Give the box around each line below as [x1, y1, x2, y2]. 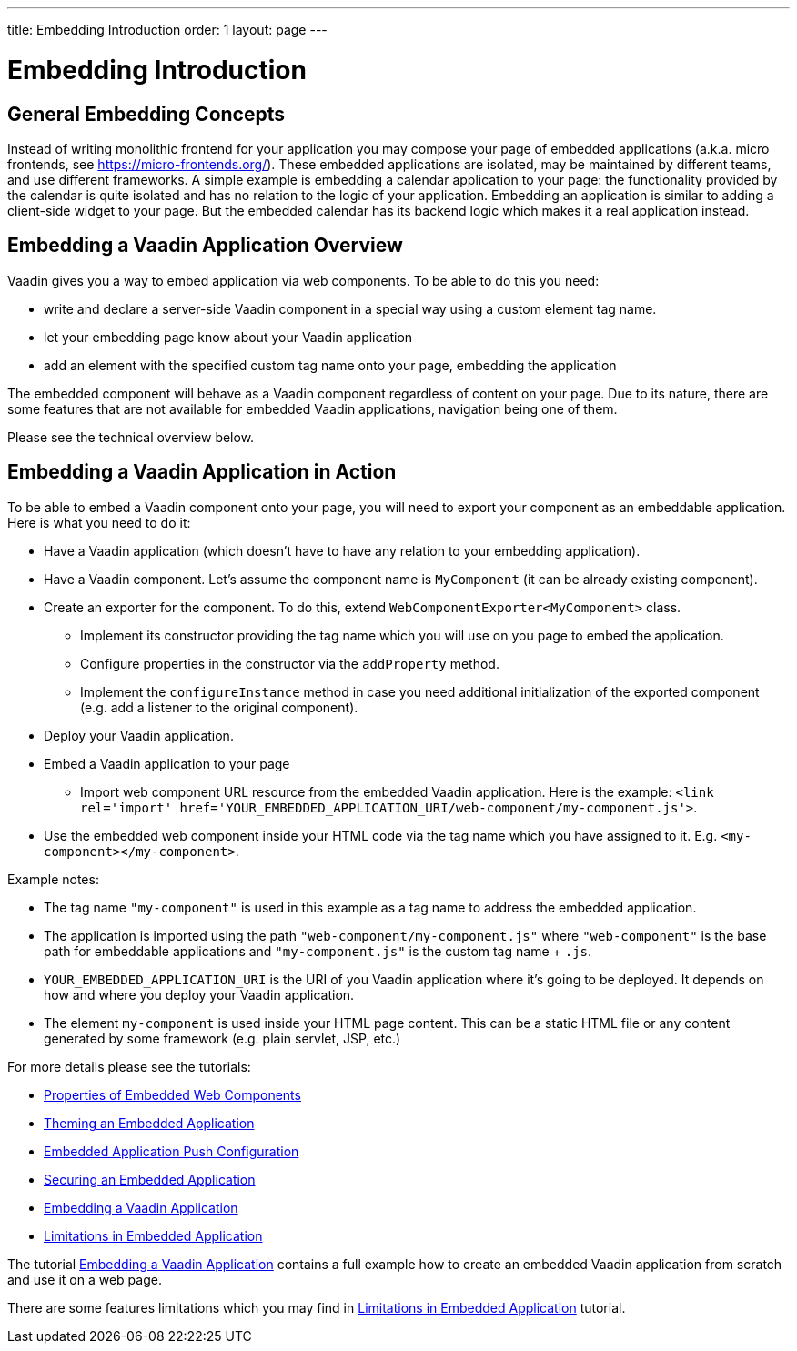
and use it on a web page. [7, 1271, 162, 1287]
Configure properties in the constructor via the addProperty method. [80, 655, 499, 671]
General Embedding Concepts [7, 102, 286, 126]
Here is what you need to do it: [7, 514, 191, 530]
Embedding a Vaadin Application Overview [7, 234, 403, 257]
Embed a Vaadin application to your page [44, 755, 290, 771]
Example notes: [7, 871, 99, 887]
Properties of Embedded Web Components [44, 1086, 301, 1103]
